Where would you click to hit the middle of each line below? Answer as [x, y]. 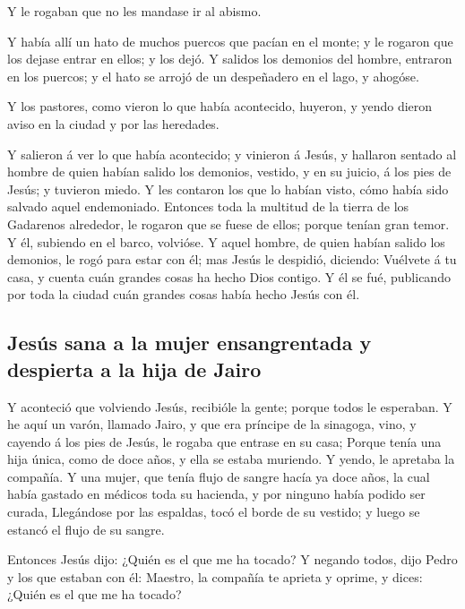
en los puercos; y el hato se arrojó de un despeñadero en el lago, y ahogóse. [213, 76]
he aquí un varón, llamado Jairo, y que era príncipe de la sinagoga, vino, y [212, 424]
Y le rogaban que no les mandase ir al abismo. [134, 11]
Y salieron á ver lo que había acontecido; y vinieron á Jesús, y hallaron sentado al [232, 154]
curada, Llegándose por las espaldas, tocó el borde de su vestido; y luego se [214, 512]
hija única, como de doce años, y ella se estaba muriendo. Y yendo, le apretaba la [231, 459]
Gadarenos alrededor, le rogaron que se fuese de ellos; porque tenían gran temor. [228, 223]
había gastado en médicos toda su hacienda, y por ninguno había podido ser [216, 494]
